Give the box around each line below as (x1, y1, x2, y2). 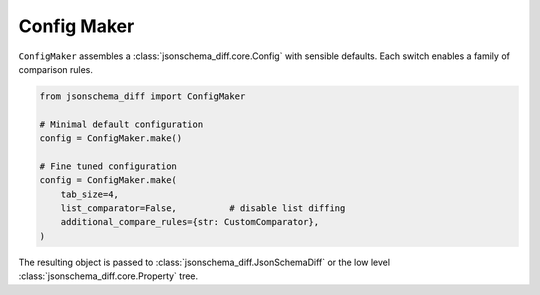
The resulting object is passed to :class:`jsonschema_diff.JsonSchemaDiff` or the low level (18, 256, 390, 268)
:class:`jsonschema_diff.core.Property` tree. (18, 270, 199, 282)
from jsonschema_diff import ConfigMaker (39, 90, 246, 102)
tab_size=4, (60, 188, 120, 200)
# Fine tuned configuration (39, 160, 177, 172)
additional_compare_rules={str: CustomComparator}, (60, 216, 320, 228)
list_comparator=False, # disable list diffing (60, 203, 346, 214)
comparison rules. (18, 63, 94, 75)
